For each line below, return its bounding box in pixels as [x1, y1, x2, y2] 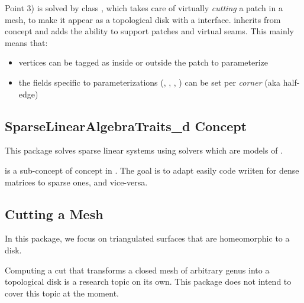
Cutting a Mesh [5, 204, 104, 223]
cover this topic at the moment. [5, 286, 119, 299]
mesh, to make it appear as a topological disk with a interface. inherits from [5, 13, 281, 25]
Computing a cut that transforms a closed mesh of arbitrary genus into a [5, 263, 270, 276]
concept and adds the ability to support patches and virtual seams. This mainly [5, 25, 295, 37]
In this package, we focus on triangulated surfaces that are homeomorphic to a [5, 232, 290, 245]
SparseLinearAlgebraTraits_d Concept [5, 116, 247, 135]
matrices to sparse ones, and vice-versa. [5, 175, 148, 188]
